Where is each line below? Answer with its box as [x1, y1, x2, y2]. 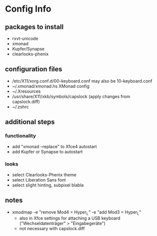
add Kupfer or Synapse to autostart [12, 149, 83, 154]
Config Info [5, 3, 52, 15]
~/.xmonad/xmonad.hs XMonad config [12, 83, 90, 89]
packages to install [5, 23, 64, 31]
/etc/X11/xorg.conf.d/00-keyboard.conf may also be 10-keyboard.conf [12, 78, 153, 84]
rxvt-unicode [12, 35, 38, 41]
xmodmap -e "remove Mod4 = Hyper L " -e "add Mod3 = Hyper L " [12, 209, 141, 216]
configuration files [5, 65, 62, 73]
